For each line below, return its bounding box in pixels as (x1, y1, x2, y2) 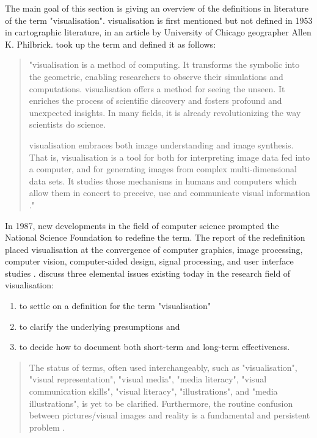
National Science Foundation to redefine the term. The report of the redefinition (5, 231, 305, 244)
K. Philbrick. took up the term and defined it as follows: (5, 37, 216, 50)
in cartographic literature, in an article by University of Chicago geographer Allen (5, 26, 312, 38)
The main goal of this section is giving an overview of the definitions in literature (5, 2, 309, 14)
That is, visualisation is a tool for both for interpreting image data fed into (29, 150, 310, 163)
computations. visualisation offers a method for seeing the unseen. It (29, 82, 285, 95)
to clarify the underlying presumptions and (19, 319, 180, 332)
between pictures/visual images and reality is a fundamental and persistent (29, 409, 310, 422)
